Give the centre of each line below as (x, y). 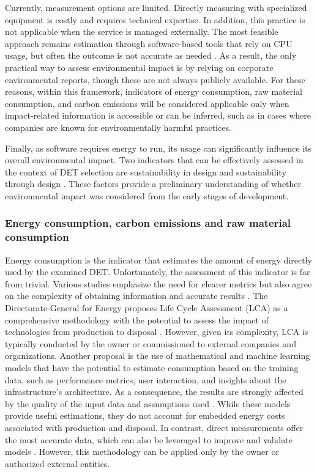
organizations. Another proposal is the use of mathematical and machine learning (158, 356)
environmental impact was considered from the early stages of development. (147, 195)
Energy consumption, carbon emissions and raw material (148, 223)
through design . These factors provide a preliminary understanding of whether (153, 184)
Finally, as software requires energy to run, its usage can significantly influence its (158, 148)
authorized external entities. (58, 463)
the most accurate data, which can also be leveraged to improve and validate (149, 439)
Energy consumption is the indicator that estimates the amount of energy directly (158, 260)
